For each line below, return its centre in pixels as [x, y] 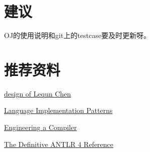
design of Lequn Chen [38, 93]
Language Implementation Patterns [58, 110]
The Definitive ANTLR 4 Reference [59, 144]
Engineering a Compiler [40, 127]
